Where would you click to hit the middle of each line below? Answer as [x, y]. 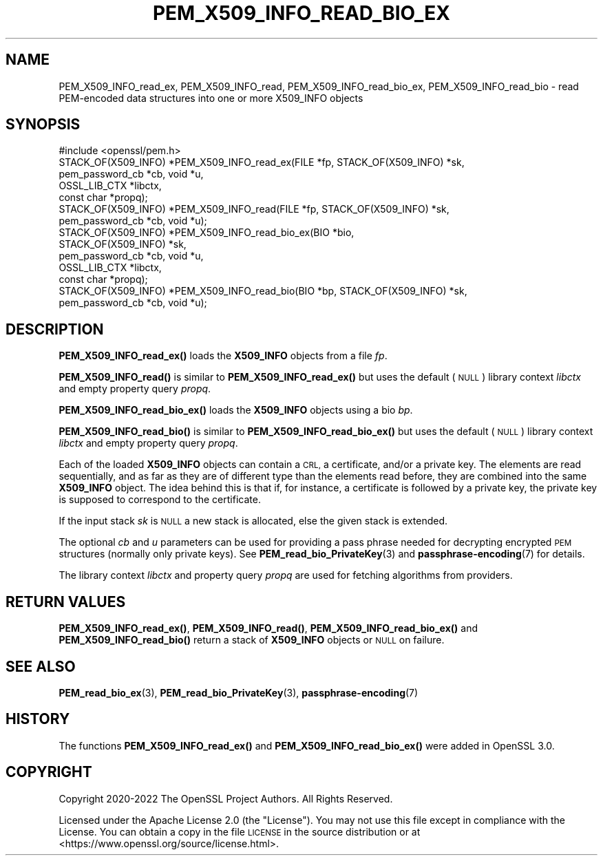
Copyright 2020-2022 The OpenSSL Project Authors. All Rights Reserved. [226, 798]
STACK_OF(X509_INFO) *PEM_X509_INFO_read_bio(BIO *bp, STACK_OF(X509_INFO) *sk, [263, 291]
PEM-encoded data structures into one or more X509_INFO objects [211, 98]
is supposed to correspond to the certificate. [160, 500]
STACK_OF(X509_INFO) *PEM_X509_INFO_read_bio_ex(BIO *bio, [207, 233]
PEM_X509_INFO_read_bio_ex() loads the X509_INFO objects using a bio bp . [236, 410]
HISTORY [38, 719]
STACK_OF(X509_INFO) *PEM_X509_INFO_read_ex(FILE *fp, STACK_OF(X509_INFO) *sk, [262, 162]
